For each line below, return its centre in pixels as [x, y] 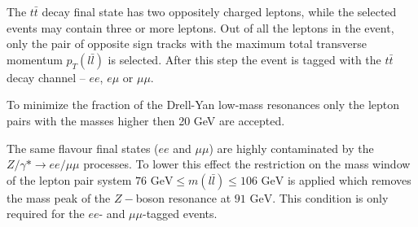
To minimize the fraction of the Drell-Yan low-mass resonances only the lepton [203, 105]
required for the [46, 214]
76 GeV [154, 181]
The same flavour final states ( [83, 148]
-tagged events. [180, 214]
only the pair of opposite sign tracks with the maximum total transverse [187, 44]
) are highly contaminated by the [291, 148]
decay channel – [46, 77]
